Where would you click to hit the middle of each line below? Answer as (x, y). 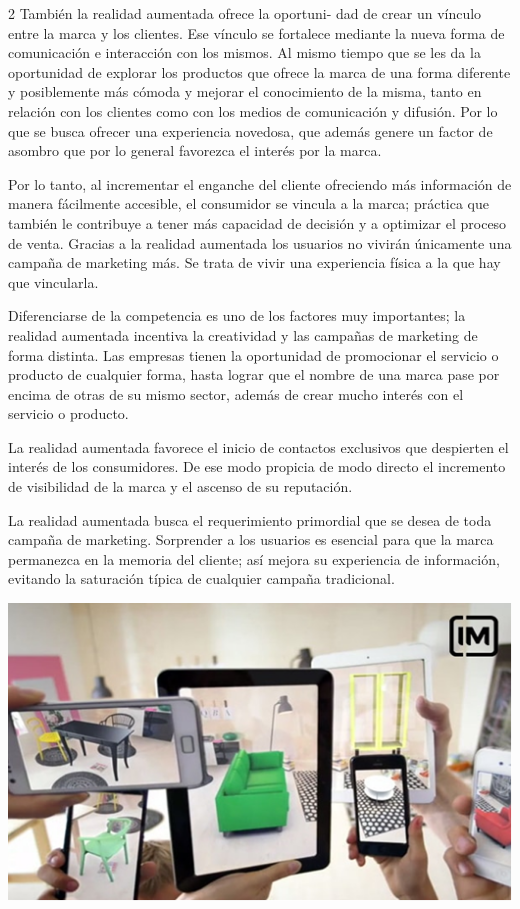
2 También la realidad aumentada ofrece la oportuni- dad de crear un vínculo (245, 13)
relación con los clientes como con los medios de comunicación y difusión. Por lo (253, 110)
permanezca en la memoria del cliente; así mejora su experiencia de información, (254, 558)
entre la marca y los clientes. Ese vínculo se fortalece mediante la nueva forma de (256, 32)
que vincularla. (53, 281)
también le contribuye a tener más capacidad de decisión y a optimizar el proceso (257, 222)
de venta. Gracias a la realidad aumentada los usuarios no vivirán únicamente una (260, 242)
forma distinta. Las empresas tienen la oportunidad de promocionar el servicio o (253, 354)
